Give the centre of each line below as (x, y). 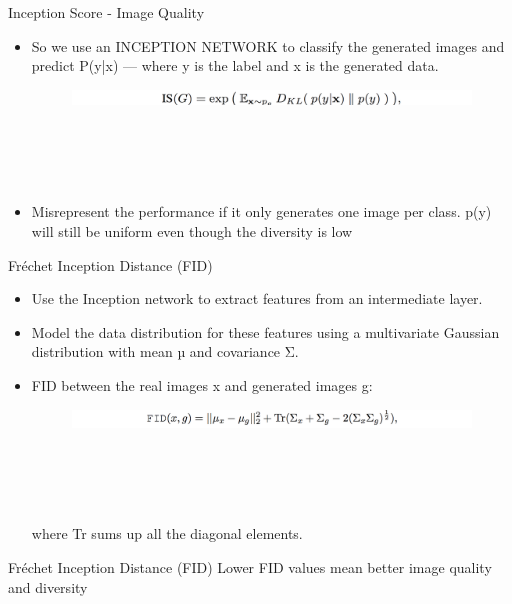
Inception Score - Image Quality (106, 12)
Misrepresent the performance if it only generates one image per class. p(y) (261, 211)
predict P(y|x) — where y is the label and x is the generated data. (235, 65)
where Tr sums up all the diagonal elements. (167, 533)
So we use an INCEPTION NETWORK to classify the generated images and (268, 45)
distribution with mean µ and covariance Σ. (165, 351)
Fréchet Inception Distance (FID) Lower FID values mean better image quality (250, 567)
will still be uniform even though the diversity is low (192, 230)
